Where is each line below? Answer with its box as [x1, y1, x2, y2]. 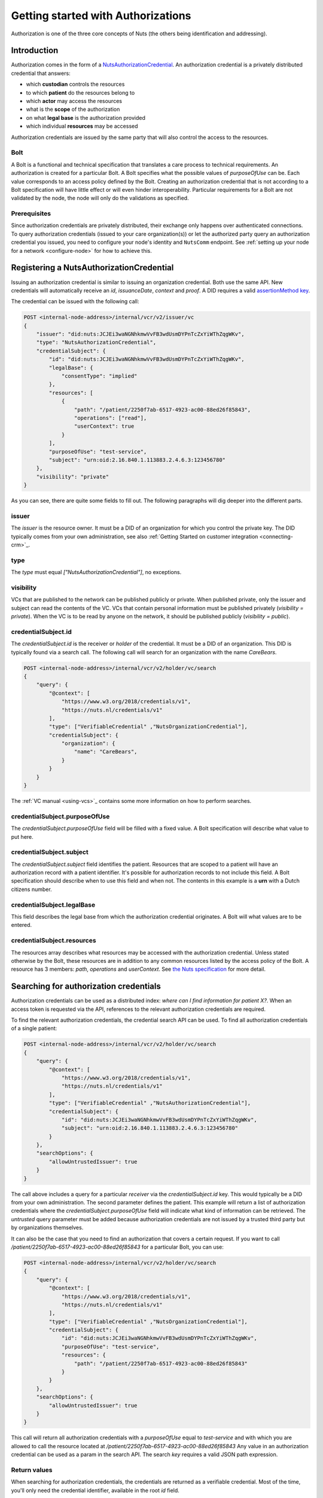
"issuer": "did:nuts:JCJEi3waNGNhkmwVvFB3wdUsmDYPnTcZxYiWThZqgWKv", [36, 331, 245, 338]
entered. [11, 922, 32, 929]
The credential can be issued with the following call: [11, 298, 139, 305]
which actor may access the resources [26, 98, 123, 105]
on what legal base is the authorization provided [26, 114, 146, 121]
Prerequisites [11, 210, 51, 218]
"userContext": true [74, 423, 135, 430]
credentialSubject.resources [11, 937, 96, 945]
